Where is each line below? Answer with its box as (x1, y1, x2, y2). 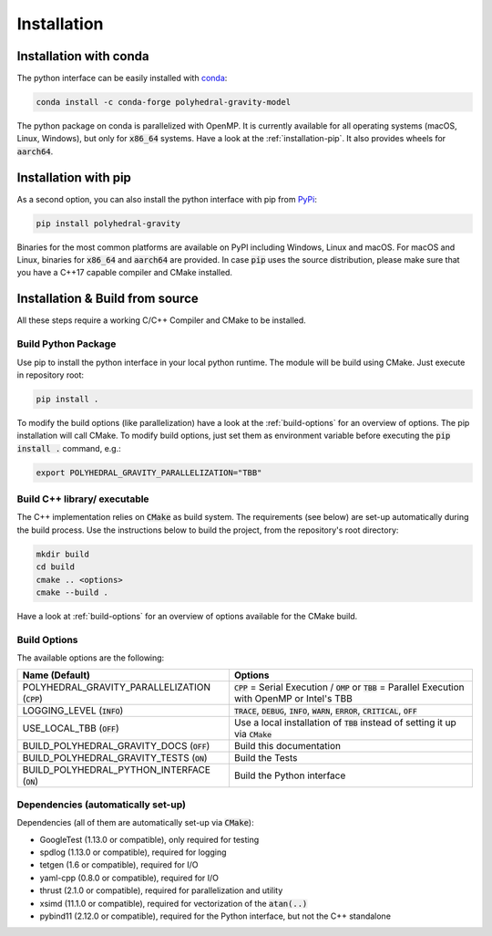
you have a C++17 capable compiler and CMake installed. (16, 267, 232, 278)
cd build (36, 562, 76, 572)
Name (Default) (22, 669, 91, 681)
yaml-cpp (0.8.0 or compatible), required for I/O (39, 872, 219, 883)
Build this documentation (233, 740, 342, 753)
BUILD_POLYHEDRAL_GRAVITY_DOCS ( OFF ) (22, 740, 210, 753)
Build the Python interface (233, 769, 346, 782)
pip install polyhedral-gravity (36, 218, 181, 228)
